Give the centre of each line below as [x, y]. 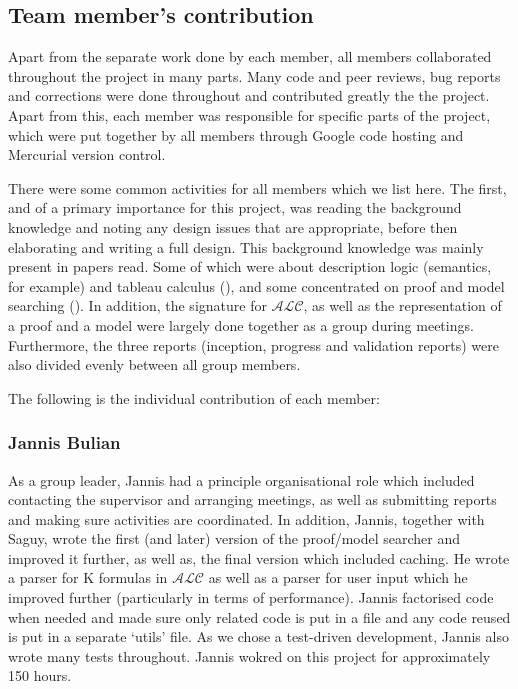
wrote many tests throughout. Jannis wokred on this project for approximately [249, 655]
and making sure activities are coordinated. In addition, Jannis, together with [246, 518]
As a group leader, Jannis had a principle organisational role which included [241, 479]
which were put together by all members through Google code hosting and [236, 134]
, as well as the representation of [402, 305]
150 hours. [40, 675]
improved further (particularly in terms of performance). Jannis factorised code [251, 597]
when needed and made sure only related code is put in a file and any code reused [259, 616]
